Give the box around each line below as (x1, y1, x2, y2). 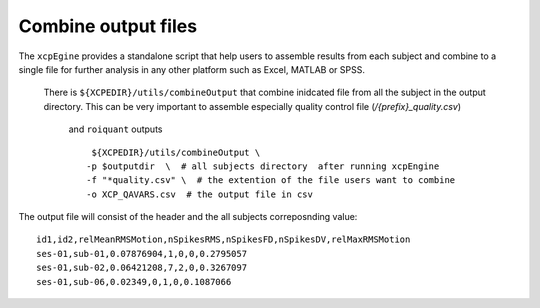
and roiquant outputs (68, 123, 163, 135)
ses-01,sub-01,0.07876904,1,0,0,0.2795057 (36, 248, 248, 259)
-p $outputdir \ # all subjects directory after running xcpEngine (86, 160, 440, 172)
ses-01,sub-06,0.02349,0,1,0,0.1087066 (36, 276, 232, 287)
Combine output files (18, 15, 198, 37)
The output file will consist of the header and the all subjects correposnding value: (18, 211, 358, 223)
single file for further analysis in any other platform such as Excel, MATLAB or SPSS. (18, 63, 365, 75)
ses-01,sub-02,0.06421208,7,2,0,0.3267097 (36, 262, 248, 274)
